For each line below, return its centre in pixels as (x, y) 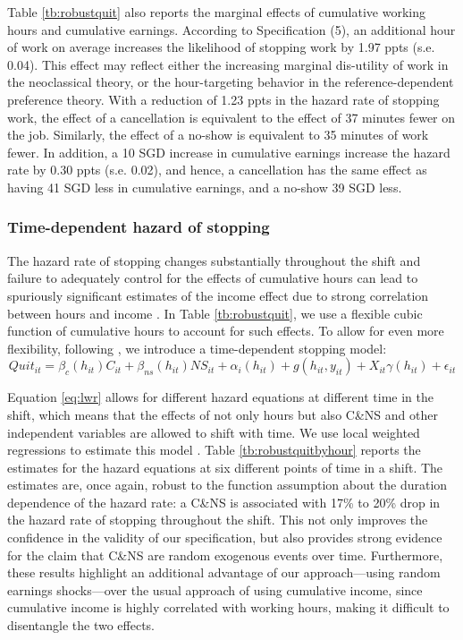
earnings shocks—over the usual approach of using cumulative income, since (215, 589)
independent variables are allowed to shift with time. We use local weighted (214, 432)
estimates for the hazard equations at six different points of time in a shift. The (225, 467)
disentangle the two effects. (81, 625)
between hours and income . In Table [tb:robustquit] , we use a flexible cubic (215, 313)
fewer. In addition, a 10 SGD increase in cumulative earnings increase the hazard (229, 152)
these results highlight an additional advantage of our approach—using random (224, 572)
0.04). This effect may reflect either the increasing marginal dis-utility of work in (228, 64)
